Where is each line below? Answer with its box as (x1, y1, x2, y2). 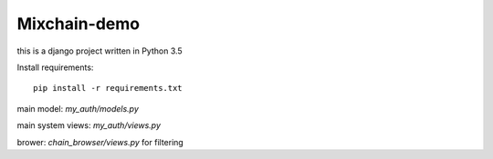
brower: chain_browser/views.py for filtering (16, 136, 184, 147)
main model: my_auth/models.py (16, 103, 139, 114)
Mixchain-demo (16, 14, 141, 34)
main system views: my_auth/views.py (16, 120, 162, 131)
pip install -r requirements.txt (33, 83, 183, 94)
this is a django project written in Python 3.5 (16, 45, 183, 56)
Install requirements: (16, 62, 94, 73)
